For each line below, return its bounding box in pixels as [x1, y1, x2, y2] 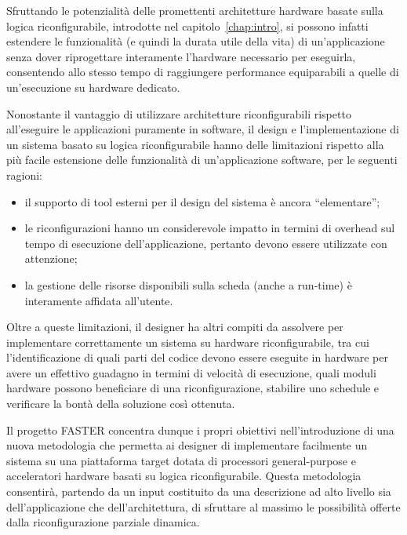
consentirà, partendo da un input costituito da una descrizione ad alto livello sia [6, 483, 391, 500]
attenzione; [24, 250, 78, 267]
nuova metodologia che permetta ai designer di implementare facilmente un [6, 437, 368, 453]
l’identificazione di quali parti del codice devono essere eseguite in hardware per [6, 349, 388, 366]
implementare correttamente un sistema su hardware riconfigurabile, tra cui [6, 333, 369, 350]
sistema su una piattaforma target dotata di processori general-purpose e [6, 452, 356, 468]
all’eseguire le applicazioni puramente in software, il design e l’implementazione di [6, 121, 399, 137]
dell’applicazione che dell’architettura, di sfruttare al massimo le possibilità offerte [6, 498, 401, 515]
